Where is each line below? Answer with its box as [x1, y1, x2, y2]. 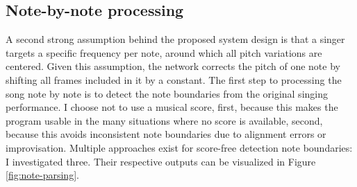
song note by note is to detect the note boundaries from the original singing [6, 86, 328, 100]
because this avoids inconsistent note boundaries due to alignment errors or [6, 127, 326, 141]
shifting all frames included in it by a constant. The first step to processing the [6, 72, 342, 87]
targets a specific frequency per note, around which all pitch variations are [6, 45, 322, 60]
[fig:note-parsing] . [6, 168, 79, 182]
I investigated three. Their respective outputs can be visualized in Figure [6, 154, 316, 168]
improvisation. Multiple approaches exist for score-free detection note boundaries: [6, 140, 353, 154]
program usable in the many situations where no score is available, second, [6, 113, 323, 127]
